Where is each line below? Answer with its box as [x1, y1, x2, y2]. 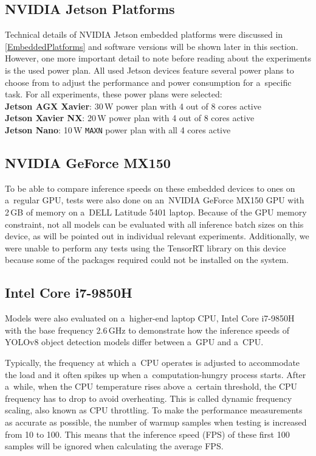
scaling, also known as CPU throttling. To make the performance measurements [5, 404, 303, 416]
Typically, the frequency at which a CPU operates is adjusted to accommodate [5, 356, 300, 368]
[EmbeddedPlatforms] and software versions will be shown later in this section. [5, 40, 298, 52]
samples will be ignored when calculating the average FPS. [5, 440, 224, 452]
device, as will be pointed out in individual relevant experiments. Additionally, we [5, 230, 309, 242]
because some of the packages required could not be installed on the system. [5, 253, 289, 266]
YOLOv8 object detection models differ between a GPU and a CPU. [5, 335, 264, 348]
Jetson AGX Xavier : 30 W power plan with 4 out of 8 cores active [5, 99, 261, 112]
